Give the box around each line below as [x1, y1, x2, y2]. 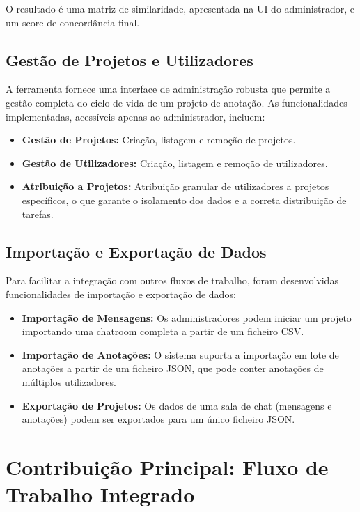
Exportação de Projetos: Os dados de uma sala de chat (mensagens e [22, 398, 332, 412]
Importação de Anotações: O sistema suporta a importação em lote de [22, 347, 339, 362]
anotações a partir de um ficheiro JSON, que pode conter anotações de [22, 361, 324, 375]
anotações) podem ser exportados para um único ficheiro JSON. [22, 412, 295, 426]
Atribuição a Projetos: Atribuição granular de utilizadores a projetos [22, 179, 329, 194]
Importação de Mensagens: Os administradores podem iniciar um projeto [22, 310, 352, 325]
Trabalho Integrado [6, 480, 195, 509]
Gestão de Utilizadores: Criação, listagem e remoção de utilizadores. [22, 155, 328, 170]
